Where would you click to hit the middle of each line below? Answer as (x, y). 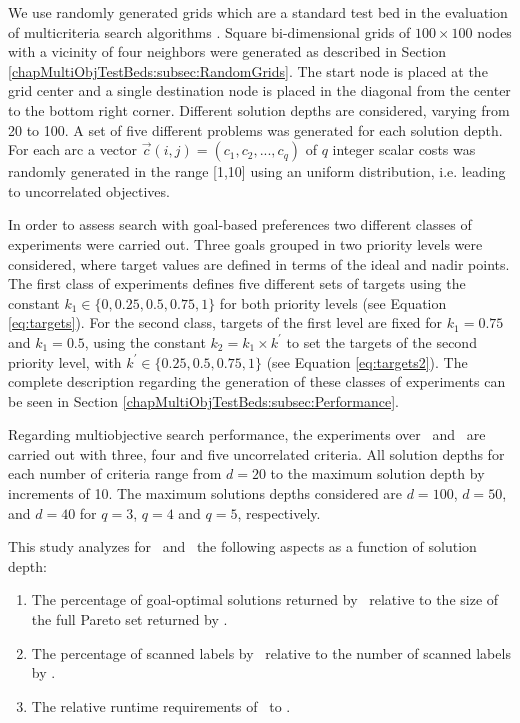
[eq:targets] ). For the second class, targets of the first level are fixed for (225, 322)
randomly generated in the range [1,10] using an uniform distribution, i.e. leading (257, 171)
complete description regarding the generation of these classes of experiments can (257, 381)
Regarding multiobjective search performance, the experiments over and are (247, 434)
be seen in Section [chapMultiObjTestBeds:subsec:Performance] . (203, 400)
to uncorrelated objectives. (89, 190)
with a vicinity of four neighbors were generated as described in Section (227, 51)
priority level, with (65, 361)
